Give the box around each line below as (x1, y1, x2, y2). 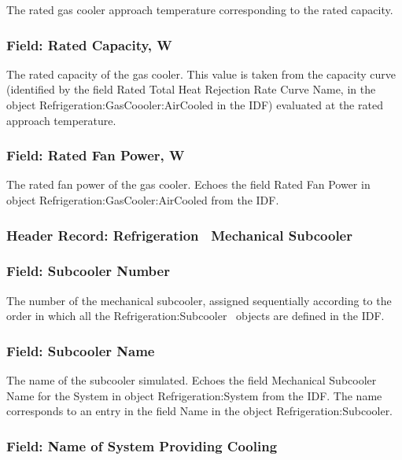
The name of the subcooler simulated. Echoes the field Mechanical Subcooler (6, 372, 377, 388)
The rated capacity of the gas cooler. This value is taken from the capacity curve (6, 65, 396, 82)
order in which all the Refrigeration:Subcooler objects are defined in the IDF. (6, 307, 385, 324)
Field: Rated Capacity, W (6, 35, 172, 54)
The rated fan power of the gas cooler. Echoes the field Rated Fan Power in (6, 176, 371, 193)
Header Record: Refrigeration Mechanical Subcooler (6, 225, 352, 245)
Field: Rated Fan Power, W (6, 145, 185, 165)
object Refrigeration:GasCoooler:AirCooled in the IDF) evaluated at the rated (6, 97, 383, 112)
